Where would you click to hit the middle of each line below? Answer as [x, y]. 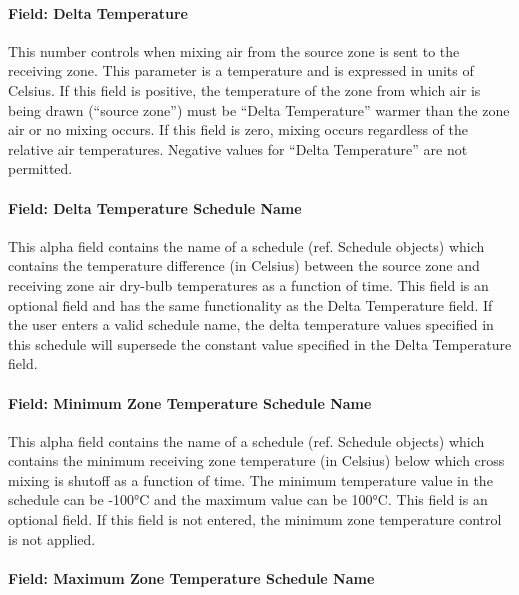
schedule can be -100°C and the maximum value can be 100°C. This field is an [248, 499]
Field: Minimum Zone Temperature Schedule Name [190, 402]
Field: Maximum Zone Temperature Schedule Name [191, 577]
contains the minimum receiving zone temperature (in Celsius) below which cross [256, 460]
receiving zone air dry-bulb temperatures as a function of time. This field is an [248, 284]
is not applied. [52, 538]
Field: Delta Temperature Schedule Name [155, 207]
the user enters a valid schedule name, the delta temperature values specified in [251, 324]
